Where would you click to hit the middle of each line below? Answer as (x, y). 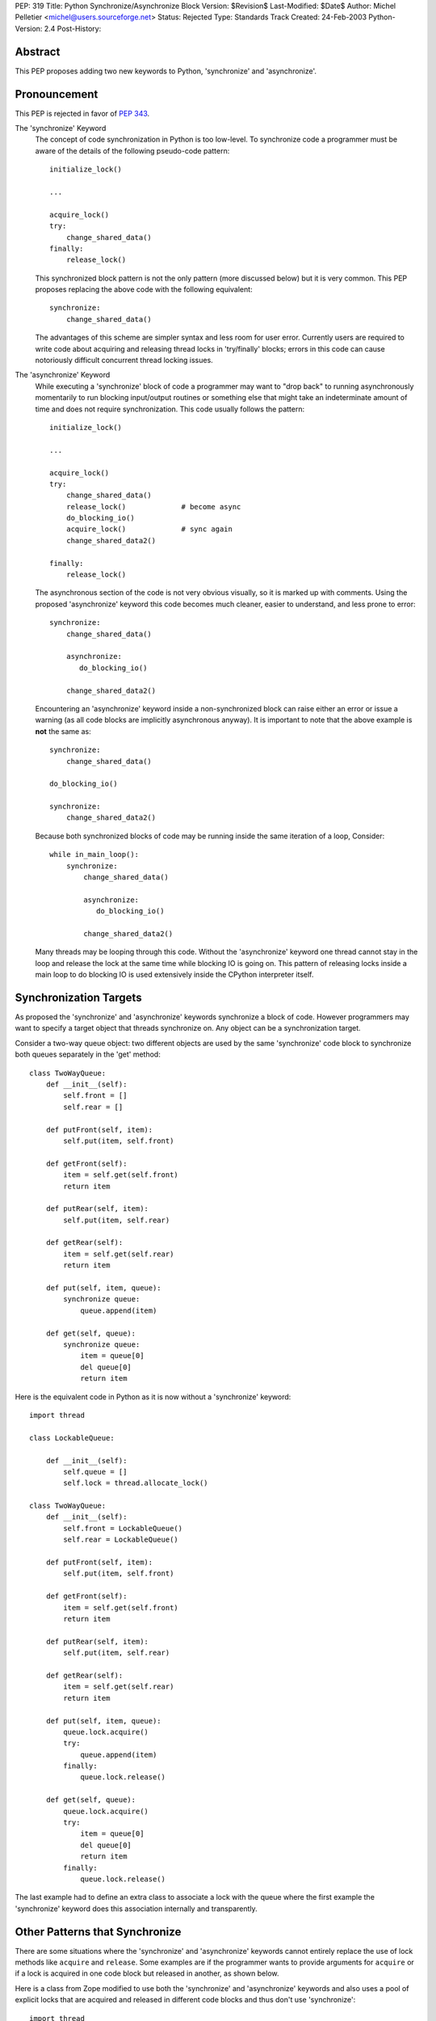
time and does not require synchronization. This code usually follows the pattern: (170, 409)
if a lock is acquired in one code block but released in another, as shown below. (147, 1973)
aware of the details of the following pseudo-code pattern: (132, 150)
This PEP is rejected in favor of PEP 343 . (82, 113)
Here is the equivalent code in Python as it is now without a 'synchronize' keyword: (153, 1397)
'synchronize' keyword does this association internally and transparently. (136, 1909)
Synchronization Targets (78, 997)
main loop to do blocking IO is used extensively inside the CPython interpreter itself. (174, 975)
